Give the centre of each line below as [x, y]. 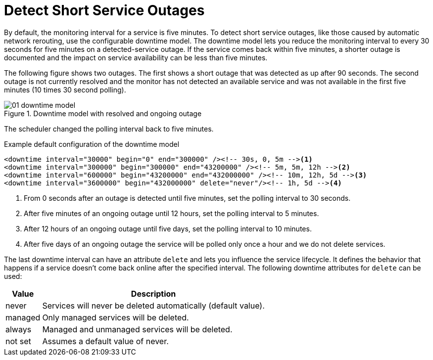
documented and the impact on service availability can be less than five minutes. [136, 57]
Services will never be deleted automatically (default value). [153, 305]
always [19, 329]
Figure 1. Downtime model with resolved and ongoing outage [103, 113]
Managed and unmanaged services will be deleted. [137, 329]
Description [153, 293]
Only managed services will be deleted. [116, 317]
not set [18, 341]
